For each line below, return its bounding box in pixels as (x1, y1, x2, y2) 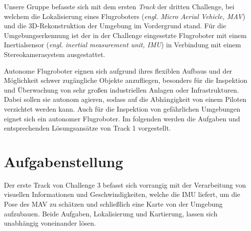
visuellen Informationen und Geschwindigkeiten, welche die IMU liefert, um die (4, 189, 240, 199)
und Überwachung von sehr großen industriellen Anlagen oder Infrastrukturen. (4, 84, 239, 95)
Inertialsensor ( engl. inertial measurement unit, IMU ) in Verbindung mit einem (4, 39, 241, 50)
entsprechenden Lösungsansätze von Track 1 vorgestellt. (4, 123, 171, 133)
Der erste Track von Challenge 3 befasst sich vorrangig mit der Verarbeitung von (4, 179, 246, 190)
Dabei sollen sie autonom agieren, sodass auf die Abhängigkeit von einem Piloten (4, 94, 247, 104)
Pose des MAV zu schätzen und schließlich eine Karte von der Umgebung (4, 199, 223, 209)
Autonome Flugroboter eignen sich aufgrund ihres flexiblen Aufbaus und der (4, 65, 232, 76)
